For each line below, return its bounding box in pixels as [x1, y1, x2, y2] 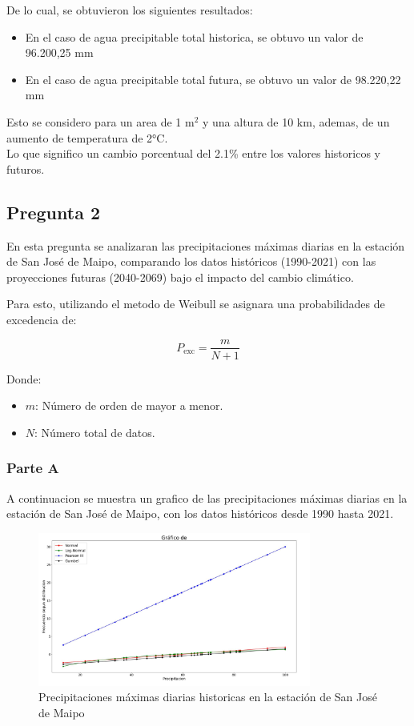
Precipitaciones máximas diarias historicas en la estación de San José [38, 688, 377, 705]
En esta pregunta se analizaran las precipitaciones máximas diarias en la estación [6, 237, 405, 254]
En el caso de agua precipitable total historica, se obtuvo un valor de [25, 28, 364, 45]
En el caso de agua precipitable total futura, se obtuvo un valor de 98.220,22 [25, 70, 401, 87]
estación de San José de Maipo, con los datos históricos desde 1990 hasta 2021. [6, 505, 394, 522]
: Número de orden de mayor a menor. [35, 397, 223, 414]
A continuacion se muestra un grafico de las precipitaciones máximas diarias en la [6, 489, 408, 506]
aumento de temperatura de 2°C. [6, 129, 168, 146]
